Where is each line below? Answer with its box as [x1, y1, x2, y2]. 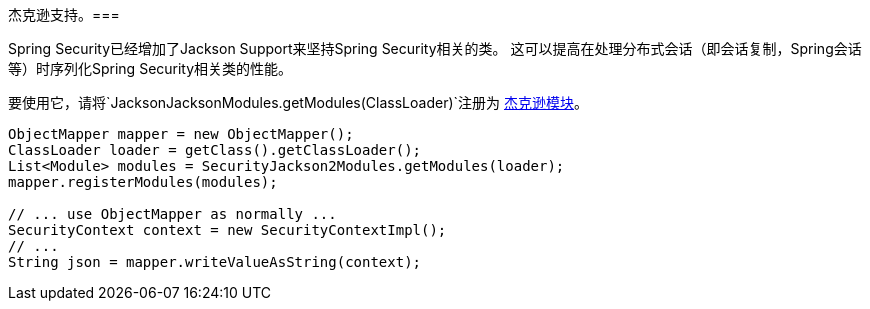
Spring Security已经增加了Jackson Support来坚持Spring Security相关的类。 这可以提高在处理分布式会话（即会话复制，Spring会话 [8, 40, 862, 57]
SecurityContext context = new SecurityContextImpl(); [8, 222, 447, 238]
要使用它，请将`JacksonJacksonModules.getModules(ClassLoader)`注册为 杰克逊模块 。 [8, 94, 588, 111]
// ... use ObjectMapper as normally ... [8, 206, 337, 222]
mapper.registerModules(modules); [8, 174, 278, 190]
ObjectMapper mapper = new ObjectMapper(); [8, 126, 354, 142]
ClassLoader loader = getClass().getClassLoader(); [8, 142, 422, 158]
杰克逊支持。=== [8, 6, 120, 23]
